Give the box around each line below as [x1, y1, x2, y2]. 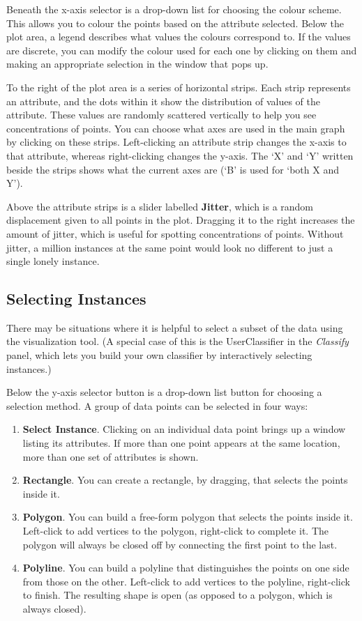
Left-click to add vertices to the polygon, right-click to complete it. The [22, 523, 329, 538]
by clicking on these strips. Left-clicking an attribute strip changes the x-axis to [6, 135, 347, 149]
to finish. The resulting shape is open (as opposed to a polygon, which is [22, 588, 333, 602]
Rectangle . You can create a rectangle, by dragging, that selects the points [22, 473, 348, 487]
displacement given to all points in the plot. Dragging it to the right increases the [6, 213, 355, 227]
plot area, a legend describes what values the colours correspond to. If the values [6, 29, 351, 44]
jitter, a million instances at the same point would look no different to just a [6, 240, 333, 254]
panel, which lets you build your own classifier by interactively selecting [6, 348, 312, 362]
